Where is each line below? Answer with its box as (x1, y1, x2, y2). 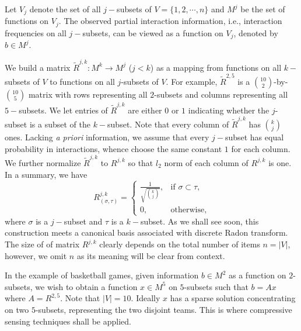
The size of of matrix (5, 238, 80, 250)
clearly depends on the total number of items (99, 238, 260, 250)
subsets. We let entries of (19, 104, 108, 116)
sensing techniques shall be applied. (5, 315, 131, 327)
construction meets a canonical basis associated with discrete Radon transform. (5, 226, 288, 239)
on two (5, 304, 29, 316)
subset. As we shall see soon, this (140, 215, 259, 227)
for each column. (231, 142, 290, 154)
